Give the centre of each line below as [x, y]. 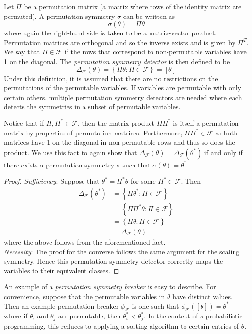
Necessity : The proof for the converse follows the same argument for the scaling [122, 251]
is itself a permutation [206, 123]
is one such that [155, 306]
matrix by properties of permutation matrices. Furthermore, [93, 132]
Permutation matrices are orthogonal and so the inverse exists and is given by [120, 42]
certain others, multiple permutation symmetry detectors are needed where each [123, 97]
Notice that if [24, 123]
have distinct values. [202, 296]
